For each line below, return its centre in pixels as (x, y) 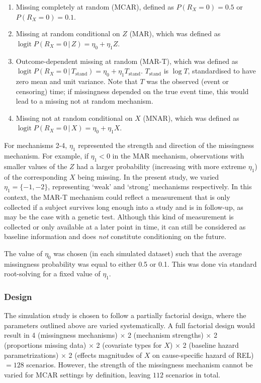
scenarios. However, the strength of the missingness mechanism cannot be (140, 365)
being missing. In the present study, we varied (148, 176)
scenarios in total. (193, 374)
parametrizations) (31, 355)
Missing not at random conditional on (74, 118)
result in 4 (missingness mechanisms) (61, 335)
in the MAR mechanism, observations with (178, 155)
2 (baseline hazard (211, 345)
